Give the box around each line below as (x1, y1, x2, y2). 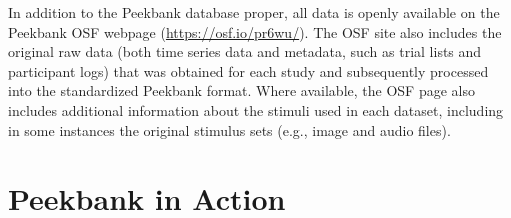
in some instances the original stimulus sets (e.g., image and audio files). (8, 119, 451, 140)
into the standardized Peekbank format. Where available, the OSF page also (8, 80, 475, 101)
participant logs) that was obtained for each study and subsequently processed (8, 60, 489, 81)
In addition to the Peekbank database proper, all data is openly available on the (8, 2, 500, 22)
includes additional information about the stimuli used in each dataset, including (8, 99, 504, 120)
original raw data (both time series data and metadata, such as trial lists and (8, 41, 482, 62)
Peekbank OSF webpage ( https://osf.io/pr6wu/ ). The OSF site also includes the (8, 21, 502, 42)
